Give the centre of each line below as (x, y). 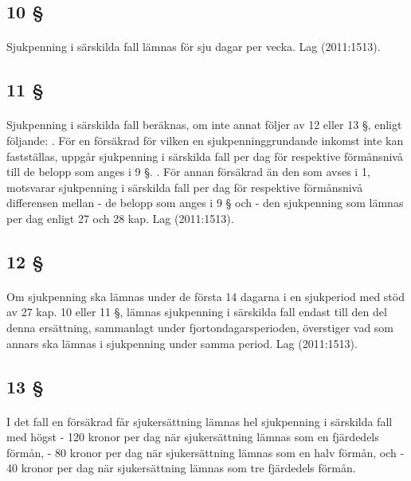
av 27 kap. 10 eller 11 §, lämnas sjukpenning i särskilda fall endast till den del (197, 312)
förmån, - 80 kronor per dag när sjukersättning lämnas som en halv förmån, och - (205, 452)
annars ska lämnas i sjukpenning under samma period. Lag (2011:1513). (182, 343)
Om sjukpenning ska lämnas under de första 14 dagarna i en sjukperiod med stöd (205, 296)
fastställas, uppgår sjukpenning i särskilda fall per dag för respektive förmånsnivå (205, 156)
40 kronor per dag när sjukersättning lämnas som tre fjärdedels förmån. (181, 468)
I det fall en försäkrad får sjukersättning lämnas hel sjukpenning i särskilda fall (200, 421)
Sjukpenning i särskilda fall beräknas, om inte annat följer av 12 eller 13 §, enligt (204, 125)
